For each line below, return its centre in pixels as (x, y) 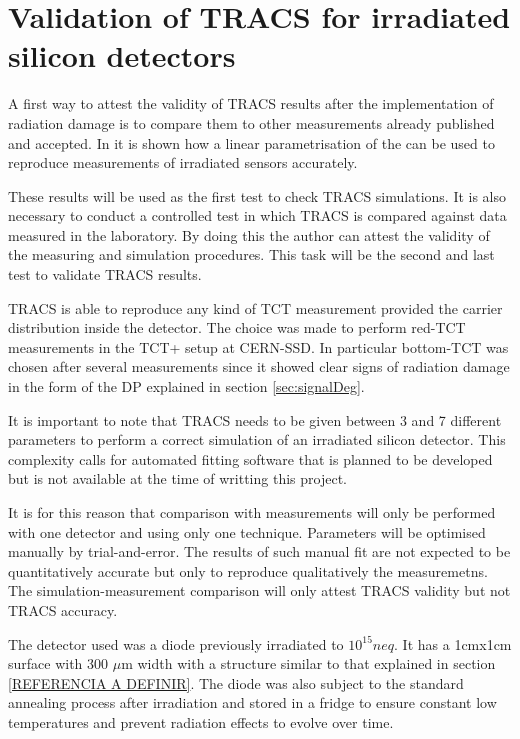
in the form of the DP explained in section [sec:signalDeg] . (186, 386)
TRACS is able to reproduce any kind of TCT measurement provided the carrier (255, 307)
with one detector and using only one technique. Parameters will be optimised (247, 531)
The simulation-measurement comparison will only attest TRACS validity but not (259, 590)
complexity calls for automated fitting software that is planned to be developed (250, 458)
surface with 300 (58, 663)
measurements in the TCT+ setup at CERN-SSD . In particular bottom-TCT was (258, 346)
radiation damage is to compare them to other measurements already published (251, 122)
